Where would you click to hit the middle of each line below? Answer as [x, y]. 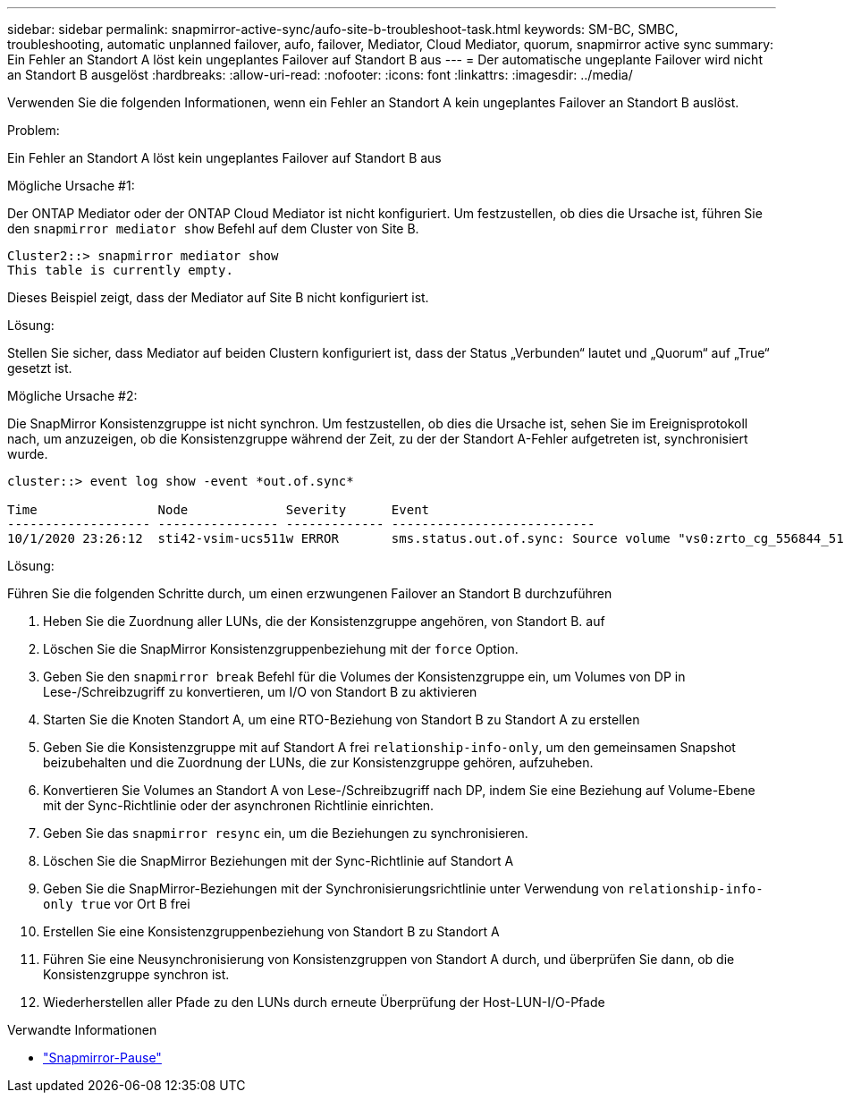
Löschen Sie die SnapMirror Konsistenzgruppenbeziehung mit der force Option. [281, 649]
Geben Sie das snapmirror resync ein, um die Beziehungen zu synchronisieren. [286, 833]
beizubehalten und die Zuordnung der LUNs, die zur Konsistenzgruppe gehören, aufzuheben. [318, 762]
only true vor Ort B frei [117, 904]
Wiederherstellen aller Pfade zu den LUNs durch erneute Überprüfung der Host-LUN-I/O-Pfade [324, 1002]
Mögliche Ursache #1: [71, 186]
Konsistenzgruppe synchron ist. [136, 974]
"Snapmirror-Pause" [102, 1058]
